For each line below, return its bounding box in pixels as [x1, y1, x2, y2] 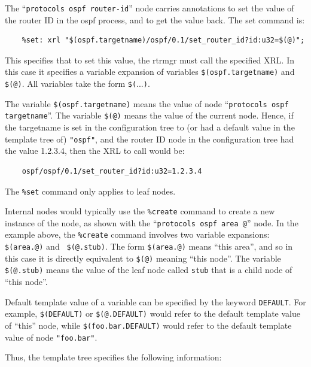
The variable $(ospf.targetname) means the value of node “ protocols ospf [5, 97, 289, 110]
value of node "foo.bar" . [5, 330, 97, 343]
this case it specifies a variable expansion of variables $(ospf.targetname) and [5, 65, 295, 78]
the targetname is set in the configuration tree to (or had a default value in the [5, 121, 295, 134]
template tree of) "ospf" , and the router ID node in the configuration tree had [5, 132, 294, 145]
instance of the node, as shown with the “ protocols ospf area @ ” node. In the [5, 216, 298, 229]
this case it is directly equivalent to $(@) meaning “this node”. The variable [5, 251, 281, 264]
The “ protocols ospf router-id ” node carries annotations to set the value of [5, 2, 294, 14]
